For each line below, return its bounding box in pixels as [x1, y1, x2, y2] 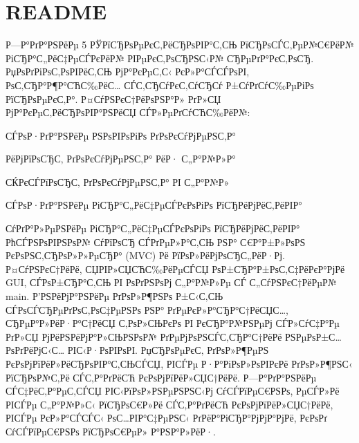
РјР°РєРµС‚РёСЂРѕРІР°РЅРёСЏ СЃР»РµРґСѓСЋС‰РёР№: [6, 105, 250, 120]
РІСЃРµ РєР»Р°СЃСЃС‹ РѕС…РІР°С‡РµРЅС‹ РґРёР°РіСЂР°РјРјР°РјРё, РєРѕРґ [6, 411, 328, 425]
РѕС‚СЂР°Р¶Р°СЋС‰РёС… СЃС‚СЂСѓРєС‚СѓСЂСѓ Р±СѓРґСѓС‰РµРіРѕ [6, 77, 314, 92]
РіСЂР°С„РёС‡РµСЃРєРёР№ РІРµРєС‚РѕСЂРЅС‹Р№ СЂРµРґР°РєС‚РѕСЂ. [6, 50, 314, 65]
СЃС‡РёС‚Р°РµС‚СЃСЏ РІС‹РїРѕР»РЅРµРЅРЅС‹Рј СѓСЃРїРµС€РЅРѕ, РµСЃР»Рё [6, 384, 340, 398]
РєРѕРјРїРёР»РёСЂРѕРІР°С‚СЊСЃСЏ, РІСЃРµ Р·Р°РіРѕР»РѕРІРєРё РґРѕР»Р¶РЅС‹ [6, 357, 353, 370]
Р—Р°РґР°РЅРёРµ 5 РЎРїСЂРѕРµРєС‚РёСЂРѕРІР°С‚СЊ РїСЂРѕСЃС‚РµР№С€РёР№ [6, 37, 354, 52]
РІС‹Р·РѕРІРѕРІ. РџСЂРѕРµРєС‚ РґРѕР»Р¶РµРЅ [67, 343, 269, 357]
